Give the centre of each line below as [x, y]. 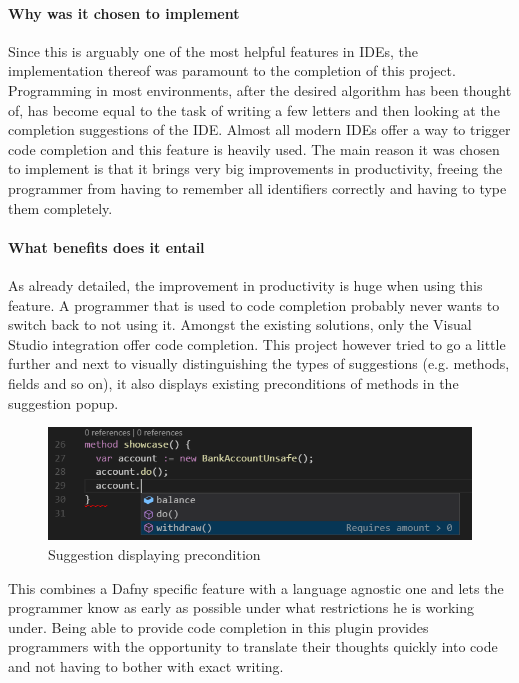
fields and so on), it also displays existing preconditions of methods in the [233, 382]
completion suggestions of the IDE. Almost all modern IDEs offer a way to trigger [259, 129]
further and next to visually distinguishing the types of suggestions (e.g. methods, [259, 363]
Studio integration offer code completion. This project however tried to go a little [257, 343]
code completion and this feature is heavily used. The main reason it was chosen [254, 148]
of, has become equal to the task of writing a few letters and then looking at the [254, 109]
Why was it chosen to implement [124, 12]
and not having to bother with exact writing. [146, 665]
